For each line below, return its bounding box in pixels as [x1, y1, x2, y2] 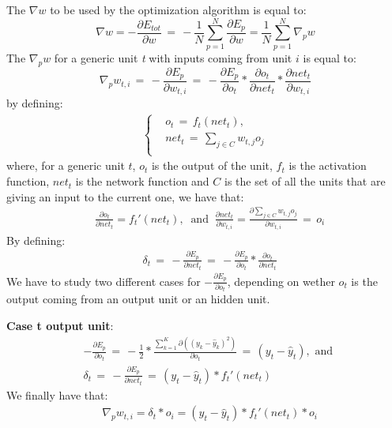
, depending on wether [227, 272, 335, 289]
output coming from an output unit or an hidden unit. [6, 291, 270, 307]
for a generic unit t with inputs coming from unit [54, 49, 292, 66]
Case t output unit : [6, 317, 114, 334]
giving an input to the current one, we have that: [6, 188, 244, 205]
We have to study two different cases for [6, 272, 201, 289]
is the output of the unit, [151, 157, 273, 174]
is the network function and [75, 173, 209, 190]
